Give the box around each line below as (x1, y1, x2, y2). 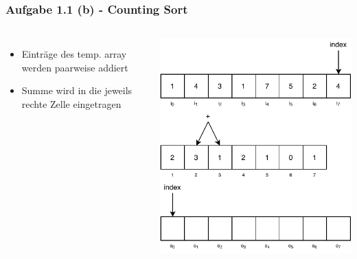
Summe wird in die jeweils (21, 83, 133, 98)
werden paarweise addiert (21, 60, 128, 74)
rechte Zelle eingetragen (21, 97, 122, 111)
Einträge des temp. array (21, 47, 127, 61)
